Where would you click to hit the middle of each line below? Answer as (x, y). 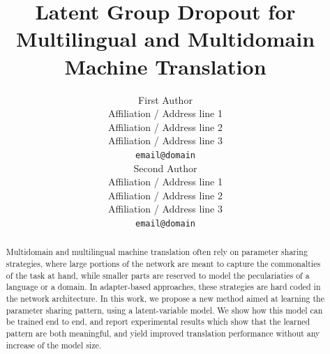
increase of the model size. (54, 345)
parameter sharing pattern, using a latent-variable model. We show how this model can (164, 310)
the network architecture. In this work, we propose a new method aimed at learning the (165, 298)
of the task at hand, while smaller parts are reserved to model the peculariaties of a (158, 275)
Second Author (165, 168)
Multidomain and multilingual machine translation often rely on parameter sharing (157, 252)
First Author (165, 99)
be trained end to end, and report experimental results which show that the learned (158, 322)
